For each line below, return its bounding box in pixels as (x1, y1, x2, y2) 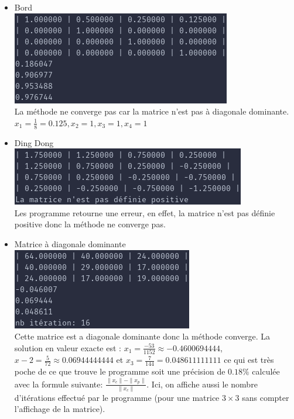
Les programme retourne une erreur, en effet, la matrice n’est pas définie (14, 206, 275, 219)
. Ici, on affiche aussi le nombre (146, 378, 258, 390)
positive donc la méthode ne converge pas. (14, 218, 166, 230)
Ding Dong (14, 136, 54, 148)
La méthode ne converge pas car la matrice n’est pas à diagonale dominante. (14, 105, 289, 117)
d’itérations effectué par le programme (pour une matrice (14, 391, 220, 403)
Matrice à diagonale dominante (14, 237, 126, 250)
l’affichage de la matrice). (14, 403, 105, 415)
